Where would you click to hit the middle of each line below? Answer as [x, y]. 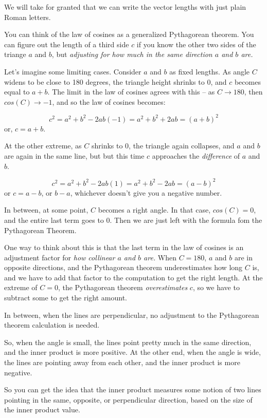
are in [243, 257]
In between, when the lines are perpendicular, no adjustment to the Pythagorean [132, 315]
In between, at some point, [46, 210]
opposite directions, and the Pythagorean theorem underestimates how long [123, 267]
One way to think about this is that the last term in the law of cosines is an [124, 247]
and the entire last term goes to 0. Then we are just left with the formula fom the [133, 220]
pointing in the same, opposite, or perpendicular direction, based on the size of [128, 399]
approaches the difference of [196, 156]
